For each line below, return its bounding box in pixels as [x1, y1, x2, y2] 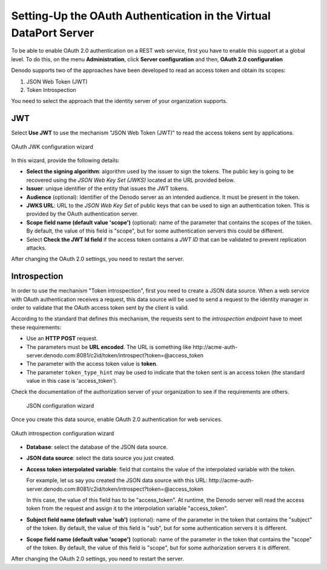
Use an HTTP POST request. [26, 335, 98, 342]
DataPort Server [11, 26, 94, 39]
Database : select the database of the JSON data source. [26, 443, 168, 451]
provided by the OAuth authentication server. [26, 210, 139, 217]
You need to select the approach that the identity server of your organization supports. [11, 98, 228, 105]
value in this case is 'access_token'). [26, 377, 118, 385]
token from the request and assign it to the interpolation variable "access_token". [26, 505, 228, 512]
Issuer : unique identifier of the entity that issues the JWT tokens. [26, 185, 189, 192]
